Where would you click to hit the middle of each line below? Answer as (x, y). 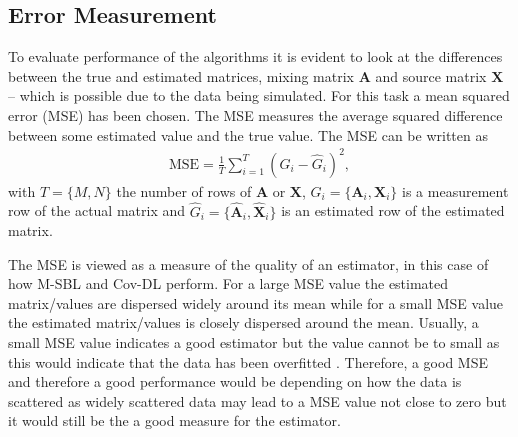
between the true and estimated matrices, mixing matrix (181, 75)
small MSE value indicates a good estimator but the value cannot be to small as (254, 342)
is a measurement (455, 190)
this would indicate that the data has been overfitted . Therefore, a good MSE (248, 361)
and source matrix (431, 75)
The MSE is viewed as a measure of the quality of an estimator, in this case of (248, 263)
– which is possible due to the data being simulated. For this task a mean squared (259, 95)
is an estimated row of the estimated (393, 210)
